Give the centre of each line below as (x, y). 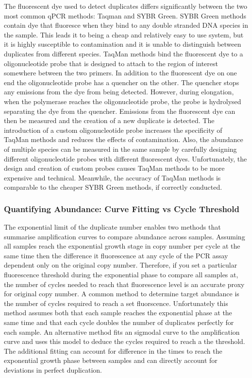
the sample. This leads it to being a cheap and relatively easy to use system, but (124, 34)
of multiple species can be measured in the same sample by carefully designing (120, 149)
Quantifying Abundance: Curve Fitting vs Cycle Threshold (122, 208)
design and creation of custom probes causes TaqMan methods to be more (114, 168)
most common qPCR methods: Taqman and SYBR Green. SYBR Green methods (125, 15)
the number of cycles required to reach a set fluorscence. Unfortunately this (116, 303)
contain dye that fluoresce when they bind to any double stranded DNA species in (126, 25)
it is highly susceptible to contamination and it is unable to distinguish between (123, 44)
